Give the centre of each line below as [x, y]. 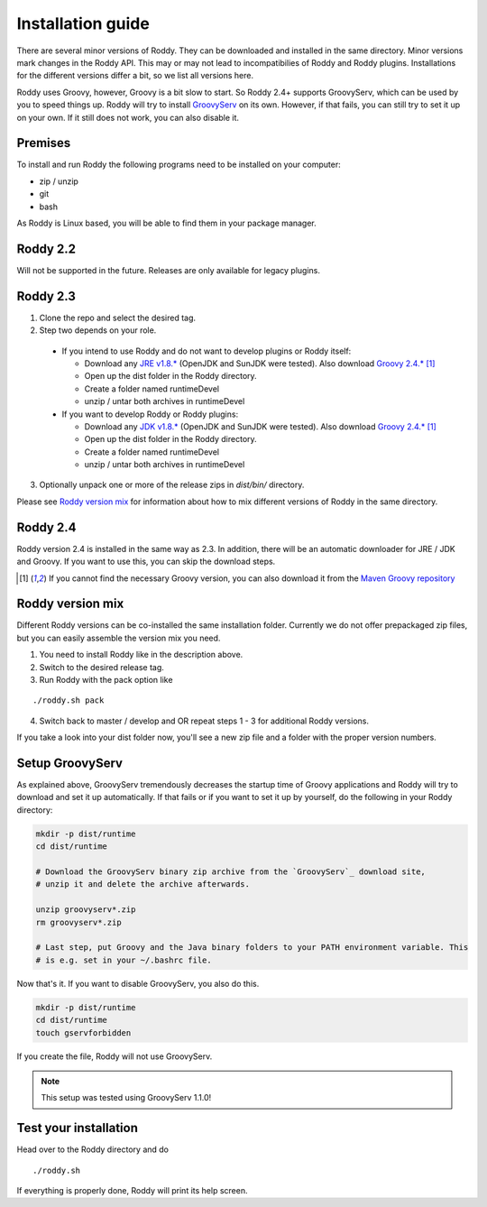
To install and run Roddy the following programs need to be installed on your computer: [179, 165]
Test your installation [78, 1128]
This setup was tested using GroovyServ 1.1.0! [126, 1098]
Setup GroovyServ [70, 763]
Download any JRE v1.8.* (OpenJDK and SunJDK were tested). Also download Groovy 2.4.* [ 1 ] [260, 363]
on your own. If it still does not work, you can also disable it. [128, 117]
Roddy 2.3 [46, 296]
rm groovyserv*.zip [78, 922]
